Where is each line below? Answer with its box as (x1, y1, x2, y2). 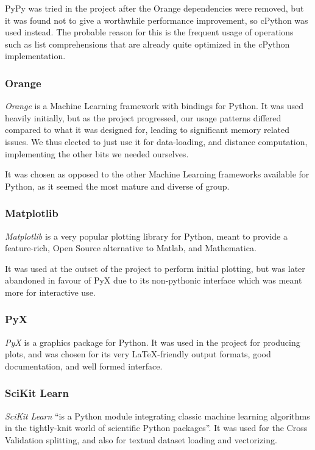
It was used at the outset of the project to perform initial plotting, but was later (5, 262, 305, 274)
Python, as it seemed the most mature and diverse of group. (5, 179, 230, 192)
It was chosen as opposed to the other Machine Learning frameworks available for (5, 168, 310, 180)
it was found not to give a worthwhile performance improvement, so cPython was (5, 13, 308, 26)
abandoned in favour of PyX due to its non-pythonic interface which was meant (5, 274, 302, 287)
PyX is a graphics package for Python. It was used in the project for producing (5, 335, 300, 348)
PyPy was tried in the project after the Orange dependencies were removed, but (5, 2, 304, 14)
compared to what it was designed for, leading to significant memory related (5, 123, 290, 136)
